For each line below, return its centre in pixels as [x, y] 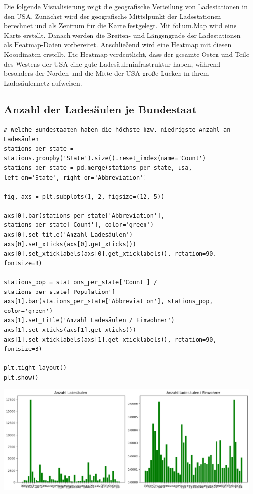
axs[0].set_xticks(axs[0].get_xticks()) [70, 244]
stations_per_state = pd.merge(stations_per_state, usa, [98, 168]
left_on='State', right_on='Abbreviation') [75, 177]
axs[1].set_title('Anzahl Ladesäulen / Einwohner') [89, 320]
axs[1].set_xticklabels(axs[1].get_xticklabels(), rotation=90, [110, 339]
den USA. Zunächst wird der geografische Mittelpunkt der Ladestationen [113, 16]
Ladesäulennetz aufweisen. [43, 82]
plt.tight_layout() [35, 368]
